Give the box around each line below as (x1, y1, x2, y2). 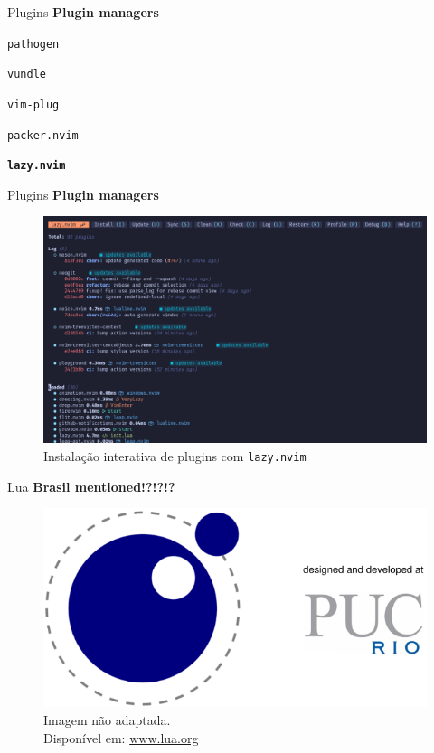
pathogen (7, 37, 60, 51)
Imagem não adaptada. (43, 711, 171, 729)
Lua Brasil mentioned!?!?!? (7, 476, 175, 495)
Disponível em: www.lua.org (43, 728, 199, 747)
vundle (7, 68, 46, 81)
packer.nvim (7, 128, 79, 142)
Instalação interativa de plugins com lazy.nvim (43, 446, 307, 465)
